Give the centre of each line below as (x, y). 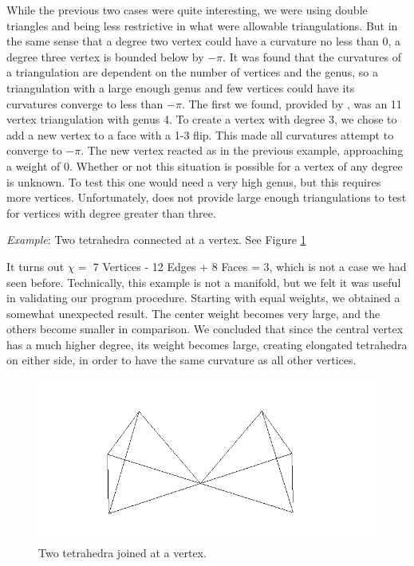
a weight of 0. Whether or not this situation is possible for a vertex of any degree (205, 165)
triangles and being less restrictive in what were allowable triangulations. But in (202, 25)
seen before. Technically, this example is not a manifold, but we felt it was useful (204, 282)
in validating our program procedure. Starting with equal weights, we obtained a (203, 298)
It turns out (35, 266)
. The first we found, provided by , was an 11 (292, 103)
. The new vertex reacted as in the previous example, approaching (242, 150)
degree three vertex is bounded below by (105, 56)
